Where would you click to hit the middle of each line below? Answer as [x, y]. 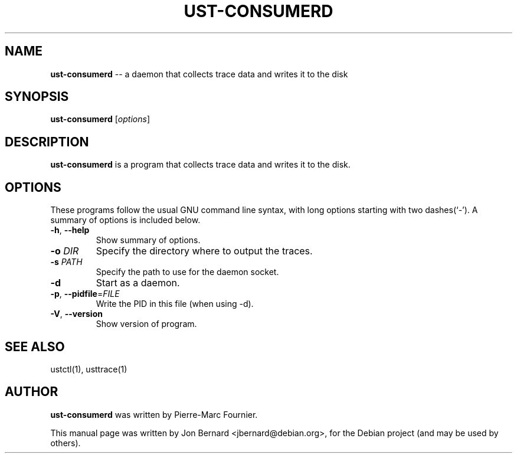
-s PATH [66, 262]
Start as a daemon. [138, 283]
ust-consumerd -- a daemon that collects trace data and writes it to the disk [199, 74]
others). [66, 443]
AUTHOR [32, 392]
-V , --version [76, 314]
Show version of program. [146, 324]
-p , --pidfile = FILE [85, 294]
